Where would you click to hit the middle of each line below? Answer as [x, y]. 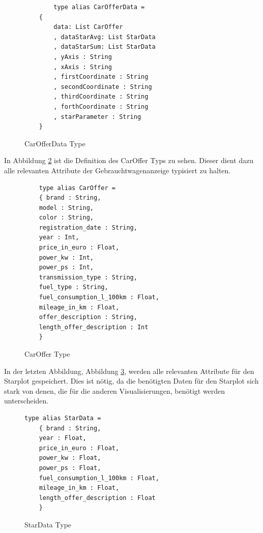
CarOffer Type [47, 354]
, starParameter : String [97, 117]
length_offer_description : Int [94, 327]
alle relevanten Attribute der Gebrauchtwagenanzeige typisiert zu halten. [118, 170]
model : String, [66, 208]
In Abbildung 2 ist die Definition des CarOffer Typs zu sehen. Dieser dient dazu [129, 160]
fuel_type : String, [74, 287]
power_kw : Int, [66, 257]
